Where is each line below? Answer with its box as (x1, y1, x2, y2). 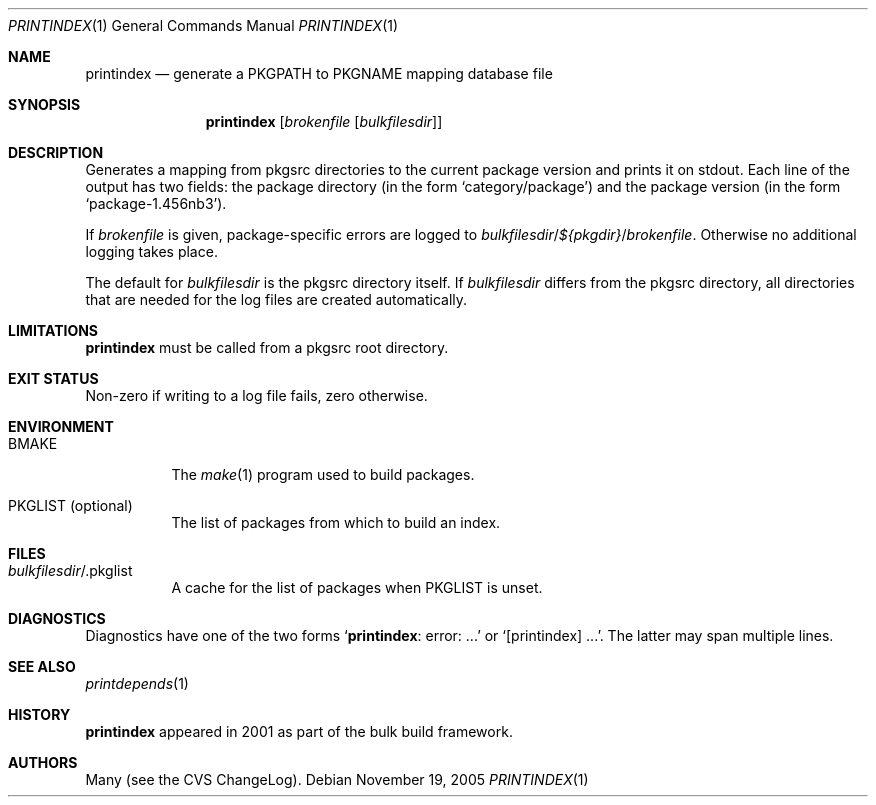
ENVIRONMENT (8, 418, 114, 435)
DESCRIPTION (8, 144, 104, 161)
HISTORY (8, 706, 71, 723)
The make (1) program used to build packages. (171, 466, 475, 483)
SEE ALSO (8, 658, 76, 675)
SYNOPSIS (8, 96, 81, 113)
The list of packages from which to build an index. (171, 514, 501, 531)
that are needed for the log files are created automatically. (85, 291, 468, 308)
